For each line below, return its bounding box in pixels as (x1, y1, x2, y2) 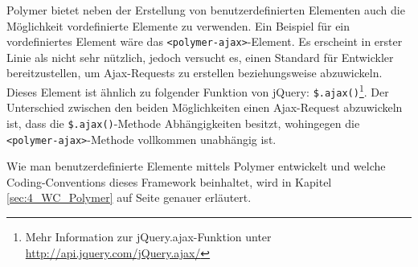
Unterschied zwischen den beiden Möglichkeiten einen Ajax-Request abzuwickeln (6, 99, 403, 116)
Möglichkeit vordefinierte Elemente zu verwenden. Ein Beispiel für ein (6, 17, 350, 34)
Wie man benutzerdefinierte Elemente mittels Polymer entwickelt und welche (6, 158, 386, 175)
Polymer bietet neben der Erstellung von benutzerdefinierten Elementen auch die (6, 2, 405, 18)
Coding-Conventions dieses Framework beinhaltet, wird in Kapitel (6, 173, 332, 190)
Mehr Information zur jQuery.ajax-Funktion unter (25, 228, 272, 245)
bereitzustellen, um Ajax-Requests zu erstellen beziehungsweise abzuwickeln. (6, 64, 383, 81)
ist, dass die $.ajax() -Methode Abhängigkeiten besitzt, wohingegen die (6, 114, 360, 131)
